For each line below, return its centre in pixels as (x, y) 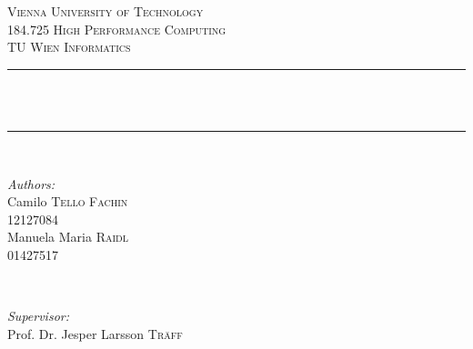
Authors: (31, 183)
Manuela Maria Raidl (68, 237)
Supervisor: (38, 316)
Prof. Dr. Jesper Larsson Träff (95, 333)
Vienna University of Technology (106, 11)
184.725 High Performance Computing (117, 29)
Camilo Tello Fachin (68, 201)
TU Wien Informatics (69, 47)
